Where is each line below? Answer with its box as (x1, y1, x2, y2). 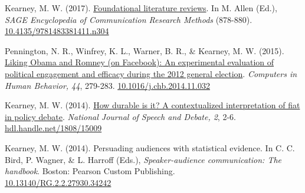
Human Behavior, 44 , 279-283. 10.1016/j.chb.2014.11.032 (5, 79, 210, 91)
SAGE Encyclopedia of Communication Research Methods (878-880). (5, 13, 252, 25)
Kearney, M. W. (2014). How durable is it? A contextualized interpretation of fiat (5, 99, 300, 111)
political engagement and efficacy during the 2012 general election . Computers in (5, 67, 297, 79)
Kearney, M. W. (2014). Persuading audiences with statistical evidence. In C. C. (5, 141, 295, 154)
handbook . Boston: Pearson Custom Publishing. (5, 165, 175, 177)
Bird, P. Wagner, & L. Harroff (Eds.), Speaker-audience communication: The (5, 153, 282, 165)
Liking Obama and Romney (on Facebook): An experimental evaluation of (5, 56, 274, 68)
